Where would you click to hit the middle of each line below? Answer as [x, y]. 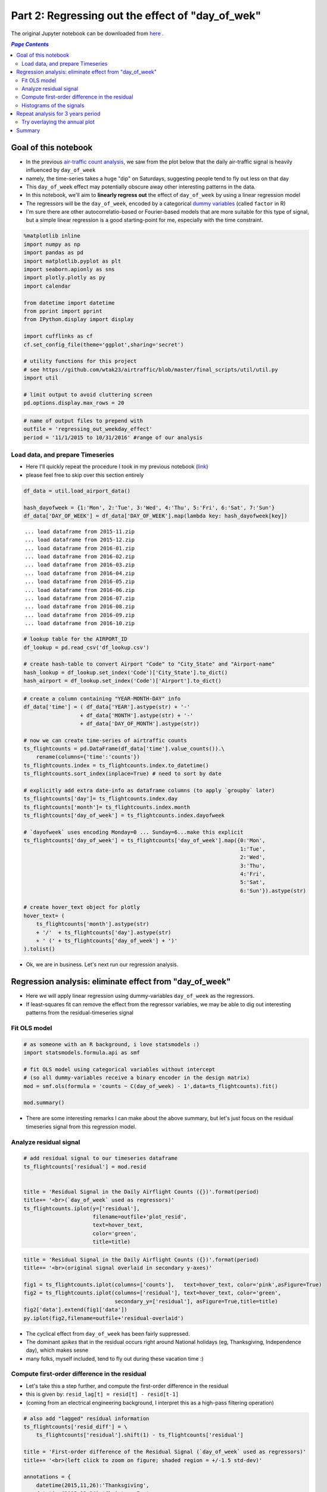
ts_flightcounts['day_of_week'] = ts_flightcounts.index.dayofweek [124, 816]
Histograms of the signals [53, 105]
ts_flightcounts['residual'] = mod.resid [85, 1166]
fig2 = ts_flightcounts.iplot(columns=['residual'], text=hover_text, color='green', [152, 1293]
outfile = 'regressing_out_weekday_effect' [88, 429]
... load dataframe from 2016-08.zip [80, 607]
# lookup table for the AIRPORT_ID [75, 639]
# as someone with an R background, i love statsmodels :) [111, 1044]
